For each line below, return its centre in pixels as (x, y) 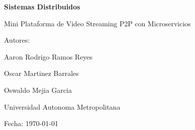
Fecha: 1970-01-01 (31, 123)
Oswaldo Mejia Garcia (38, 90)
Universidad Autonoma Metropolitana (62, 106)
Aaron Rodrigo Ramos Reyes (48, 56)
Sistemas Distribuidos (42, 6)
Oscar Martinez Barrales (41, 73)
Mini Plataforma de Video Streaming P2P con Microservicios (97, 23)
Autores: (17, 40)
